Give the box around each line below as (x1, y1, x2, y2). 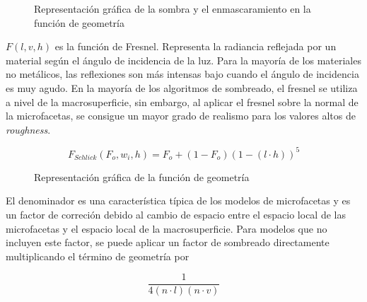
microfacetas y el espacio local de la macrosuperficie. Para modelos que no (6, 221, 327, 236)
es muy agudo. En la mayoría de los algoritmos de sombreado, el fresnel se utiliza (6, 80, 358, 95)
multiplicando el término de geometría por (6, 248, 190, 263)
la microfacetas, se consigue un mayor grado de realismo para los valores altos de (6, 108, 356, 123)
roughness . (6, 122, 51, 137)
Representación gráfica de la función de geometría (34, 169, 250, 184)
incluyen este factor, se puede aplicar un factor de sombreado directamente (6, 235, 330, 250)
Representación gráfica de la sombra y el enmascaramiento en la (34, 1, 311, 16)
